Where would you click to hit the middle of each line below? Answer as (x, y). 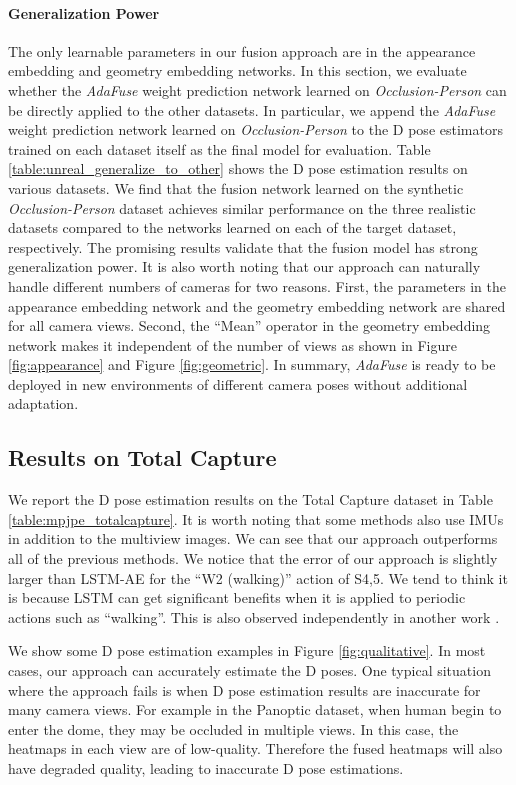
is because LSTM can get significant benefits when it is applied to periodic (237, 597)
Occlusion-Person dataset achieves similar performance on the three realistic (242, 207)
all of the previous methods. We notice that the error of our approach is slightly (253, 558)
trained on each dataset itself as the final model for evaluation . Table (219, 148)
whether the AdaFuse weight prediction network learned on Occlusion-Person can (257, 89)
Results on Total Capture (142, 457)
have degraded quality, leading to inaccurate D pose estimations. (206, 768)
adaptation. (43, 403)
